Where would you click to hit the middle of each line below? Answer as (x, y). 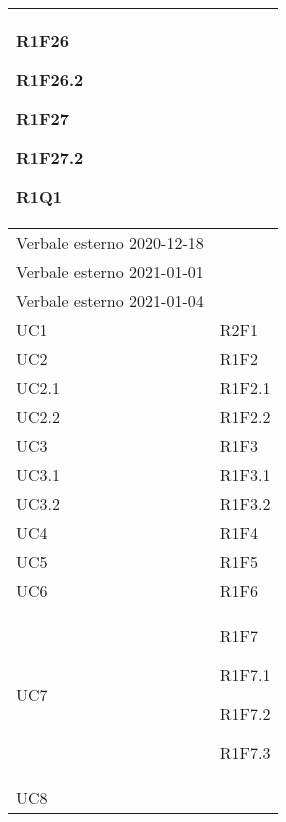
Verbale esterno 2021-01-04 (110, 300)
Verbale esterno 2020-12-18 (110, 242)
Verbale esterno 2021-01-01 (110, 271)
